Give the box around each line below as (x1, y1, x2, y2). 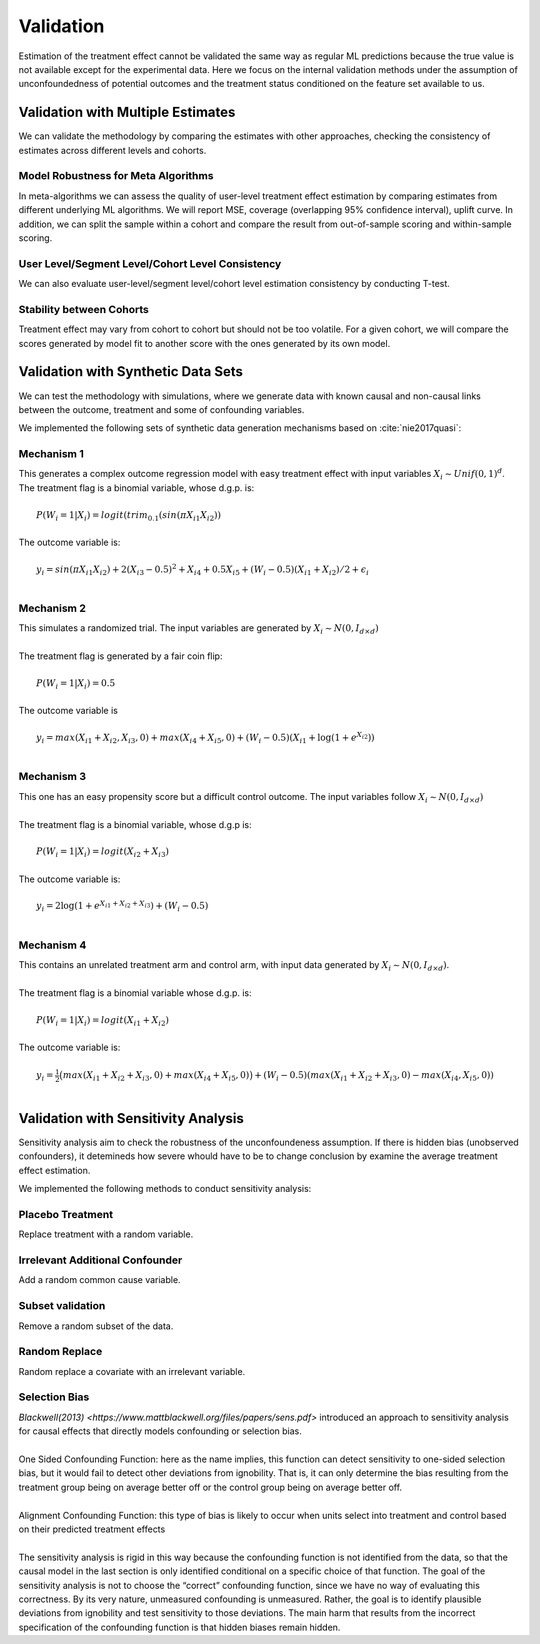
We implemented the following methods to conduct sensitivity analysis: (18, 1183, 312, 1195)
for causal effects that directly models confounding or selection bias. (18, 1425, 302, 1437)
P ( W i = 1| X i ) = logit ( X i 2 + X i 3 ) (36, 846, 170, 860)
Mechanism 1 (18, 447, 84, 461)
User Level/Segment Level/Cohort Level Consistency (18, 256, 282, 270)
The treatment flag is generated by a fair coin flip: (18, 650, 223, 662)
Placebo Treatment (18, 1207, 114, 1221)
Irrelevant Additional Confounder (18, 1253, 183, 1267)
